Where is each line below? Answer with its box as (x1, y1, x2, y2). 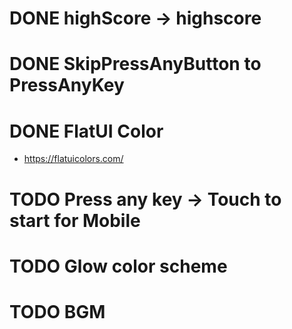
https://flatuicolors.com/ (23, 153, 124, 165)
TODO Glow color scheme (9, 255, 228, 277)
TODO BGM (9, 300, 106, 323)
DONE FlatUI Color (9, 120, 164, 142)
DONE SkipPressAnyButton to (9, 53, 262, 76)
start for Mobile (9, 209, 141, 232)
